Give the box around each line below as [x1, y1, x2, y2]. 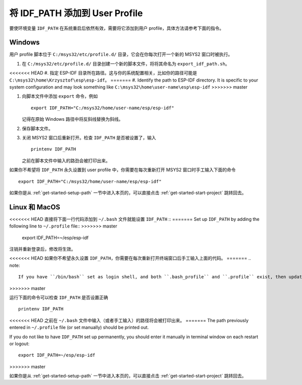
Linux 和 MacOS [9, 203, 60, 211]
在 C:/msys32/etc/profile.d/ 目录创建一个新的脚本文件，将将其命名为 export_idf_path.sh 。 [22, 60, 230, 66]
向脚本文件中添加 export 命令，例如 [22, 93, 98, 99]
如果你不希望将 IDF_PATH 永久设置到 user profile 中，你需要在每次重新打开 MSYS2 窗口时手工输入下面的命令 [9, 167, 236, 173]
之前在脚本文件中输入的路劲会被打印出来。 [22, 158, 110, 164]
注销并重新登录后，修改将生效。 [9, 246, 75, 252]
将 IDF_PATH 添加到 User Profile [9, 8, 143, 19]
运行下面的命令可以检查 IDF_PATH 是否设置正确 [9, 294, 108, 300]
